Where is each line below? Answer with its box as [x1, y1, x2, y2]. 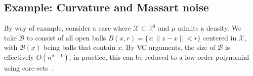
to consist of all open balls [26, 32, 106, 42]
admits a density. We [178, 23, 242, 33]
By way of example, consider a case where [4, 23, 131, 33]
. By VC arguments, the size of [122, 42, 215, 52]
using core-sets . [4, 62, 53, 73]
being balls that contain [43, 42, 116, 52]
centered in [203, 32, 237, 42]
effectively [4, 51, 34, 62]
